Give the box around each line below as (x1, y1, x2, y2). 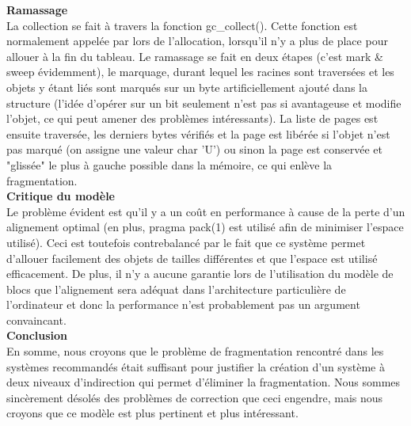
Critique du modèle (6, 188, 115, 204)
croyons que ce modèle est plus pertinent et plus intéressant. (6, 405, 299, 421)
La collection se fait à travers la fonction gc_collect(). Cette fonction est (6, 17, 358, 33)
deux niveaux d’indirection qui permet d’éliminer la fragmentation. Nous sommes (6, 374, 401, 390)
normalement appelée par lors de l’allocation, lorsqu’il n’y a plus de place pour (6, 32, 388, 49)
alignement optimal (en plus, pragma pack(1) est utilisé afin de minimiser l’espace (6, 219, 404, 235)
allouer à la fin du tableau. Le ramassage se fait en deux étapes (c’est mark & (6, 48, 383, 64)
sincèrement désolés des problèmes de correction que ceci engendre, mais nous (6, 389, 383, 405)
